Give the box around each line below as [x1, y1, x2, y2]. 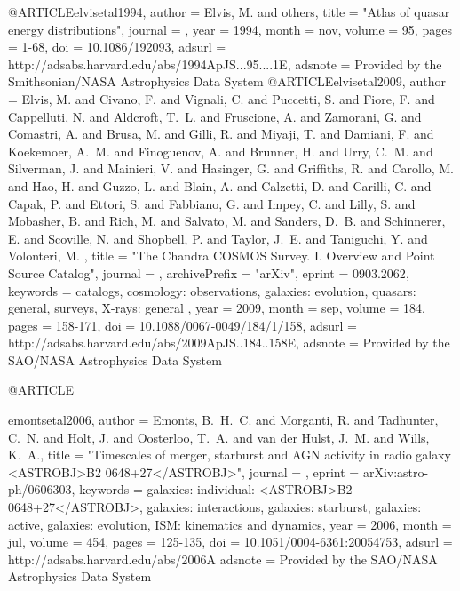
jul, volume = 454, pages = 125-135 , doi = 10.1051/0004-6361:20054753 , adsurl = [8, 532, 453, 551]
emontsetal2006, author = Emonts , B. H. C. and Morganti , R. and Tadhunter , [8, 411, 439, 429]
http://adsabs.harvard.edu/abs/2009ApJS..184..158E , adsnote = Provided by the [8, 333, 450, 352]
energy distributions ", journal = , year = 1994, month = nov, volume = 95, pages [8, 20, 452, 38]
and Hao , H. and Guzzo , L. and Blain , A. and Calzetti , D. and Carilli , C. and [8, 176, 432, 195]
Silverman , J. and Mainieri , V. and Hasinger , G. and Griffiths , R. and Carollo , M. [8, 159, 454, 178]
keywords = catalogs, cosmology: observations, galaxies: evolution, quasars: [8, 281, 416, 299]
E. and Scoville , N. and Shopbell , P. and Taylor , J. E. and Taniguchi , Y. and [8, 228, 428, 247]
